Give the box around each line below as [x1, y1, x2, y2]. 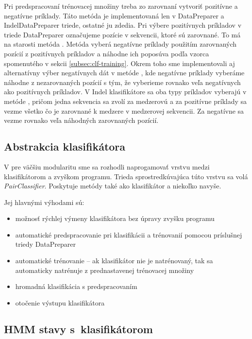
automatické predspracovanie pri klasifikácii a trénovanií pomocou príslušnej [15, 229, 242, 239]
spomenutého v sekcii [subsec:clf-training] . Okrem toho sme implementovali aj [4, 58, 235, 68]
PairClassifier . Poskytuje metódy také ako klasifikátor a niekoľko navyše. [4, 181, 221, 191]
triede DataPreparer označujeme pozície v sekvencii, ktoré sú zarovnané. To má [4, 29, 241, 39]
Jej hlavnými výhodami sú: [4, 197, 84, 207]
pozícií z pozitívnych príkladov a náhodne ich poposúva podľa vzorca [4, 48, 209, 58]
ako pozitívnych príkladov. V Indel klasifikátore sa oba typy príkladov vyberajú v [4, 86, 247, 97]
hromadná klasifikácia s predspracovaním [15, 281, 137, 291]
